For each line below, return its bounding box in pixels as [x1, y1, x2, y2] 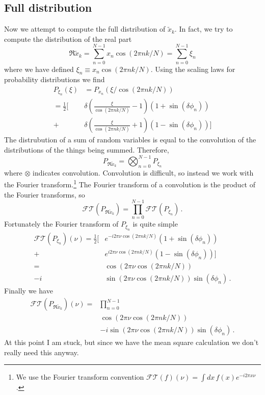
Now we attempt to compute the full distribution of [4, 23, 166, 34]
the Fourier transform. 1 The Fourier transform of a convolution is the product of [4, 178, 255, 190]
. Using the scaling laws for [150, 63, 235, 74]
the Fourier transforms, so [4, 189, 85, 200]
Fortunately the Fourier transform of [4, 218, 119, 229]
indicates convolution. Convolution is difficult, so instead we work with [33, 167, 254, 178]
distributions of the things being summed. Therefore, [4, 144, 169, 155]
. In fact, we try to [174, 23, 233, 34]
